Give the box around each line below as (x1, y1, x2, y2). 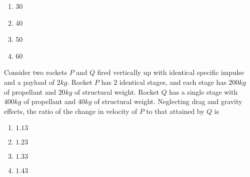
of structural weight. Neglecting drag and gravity (94, 96, 243, 106)
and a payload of (4, 76, 55, 87)
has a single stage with (169, 86, 238, 97)
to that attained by (146, 106, 205, 116)
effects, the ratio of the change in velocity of (4, 106, 137, 116)
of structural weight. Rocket (74, 86, 159, 97)
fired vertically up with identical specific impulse (97, 67, 245, 77)
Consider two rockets (4, 67, 67, 77)
